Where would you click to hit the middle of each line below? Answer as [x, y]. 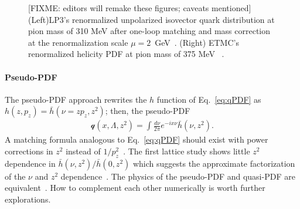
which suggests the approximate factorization [214, 163]
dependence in [30, 163]
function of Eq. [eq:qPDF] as [209, 99]
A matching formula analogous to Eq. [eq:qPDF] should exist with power [137, 139]
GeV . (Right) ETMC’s [197, 42]
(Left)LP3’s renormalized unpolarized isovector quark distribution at [151, 19]
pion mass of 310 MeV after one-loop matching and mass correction [149, 31]
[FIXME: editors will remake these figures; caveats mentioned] [140, 8]
